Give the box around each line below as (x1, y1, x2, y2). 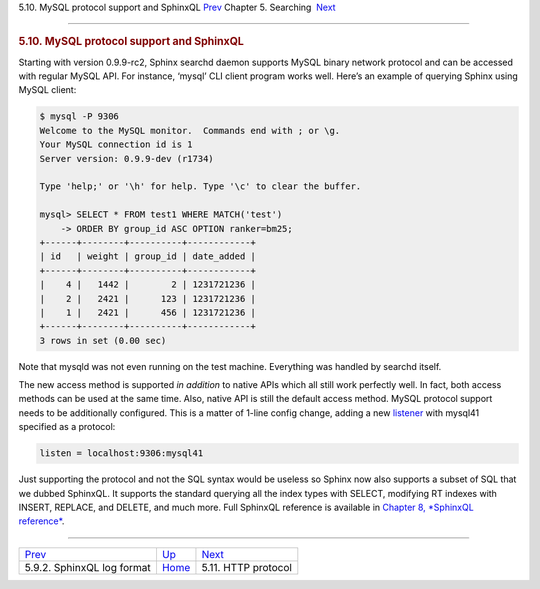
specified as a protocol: (18, 421, 116, 433)
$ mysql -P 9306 (39, 111, 120, 122)
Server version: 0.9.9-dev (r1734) (39, 153, 214, 164)
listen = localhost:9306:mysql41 (39, 448, 204, 459)
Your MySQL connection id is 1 (39, 139, 194, 150)
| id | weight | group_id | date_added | (39, 251, 257, 262)
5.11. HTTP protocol (201, 560, 292, 574)
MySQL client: (18, 84, 77, 96)
